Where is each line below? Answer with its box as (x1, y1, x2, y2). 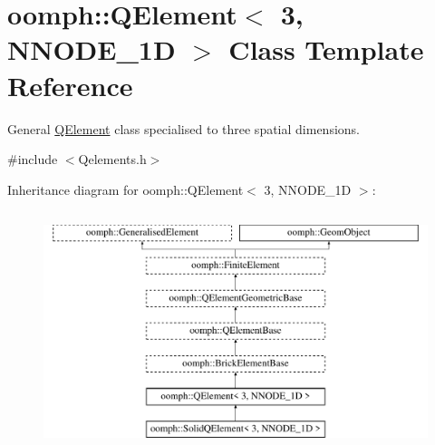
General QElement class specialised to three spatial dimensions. (7, 119, 360, 138)
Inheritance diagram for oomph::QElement (7, 179, 244, 198)
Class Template (228, 31, 424, 68)
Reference (7, 66, 133, 103)
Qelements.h (78, 150, 147, 169)
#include (7, 150, 58, 169)
